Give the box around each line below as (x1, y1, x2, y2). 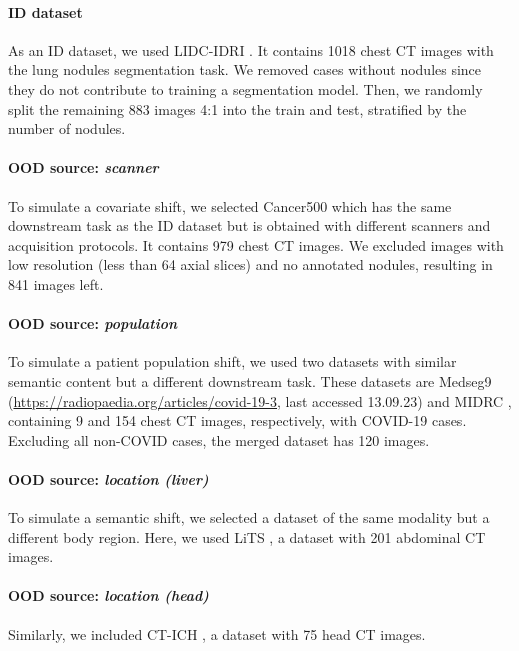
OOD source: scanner (8, 157, 159, 178)
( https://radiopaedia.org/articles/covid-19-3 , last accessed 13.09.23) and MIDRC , (8, 390, 512, 411)
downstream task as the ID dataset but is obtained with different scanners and (8, 215, 491, 236)
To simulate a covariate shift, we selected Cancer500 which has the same (8, 195, 452, 216)
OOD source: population (8, 313, 178, 334)
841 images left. (8, 273, 104, 294)
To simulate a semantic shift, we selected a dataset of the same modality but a (8, 507, 490, 528)
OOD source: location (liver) (8, 468, 209, 489)
